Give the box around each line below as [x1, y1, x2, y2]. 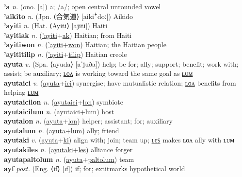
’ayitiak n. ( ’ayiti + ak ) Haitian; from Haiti [4, 30, 132, 40]
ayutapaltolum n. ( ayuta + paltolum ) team [4, 154, 134, 164]
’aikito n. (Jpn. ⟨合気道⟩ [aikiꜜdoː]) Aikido [4, 11, 133, 21]
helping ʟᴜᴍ [4, 87, 39, 97]
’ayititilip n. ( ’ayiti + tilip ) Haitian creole [4, 49, 127, 59]
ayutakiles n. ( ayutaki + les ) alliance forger [4, 144, 133, 154]
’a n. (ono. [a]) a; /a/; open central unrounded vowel [4, 1, 161, 11]
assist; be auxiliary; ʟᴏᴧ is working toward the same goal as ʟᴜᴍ [4, 68, 193, 78]
